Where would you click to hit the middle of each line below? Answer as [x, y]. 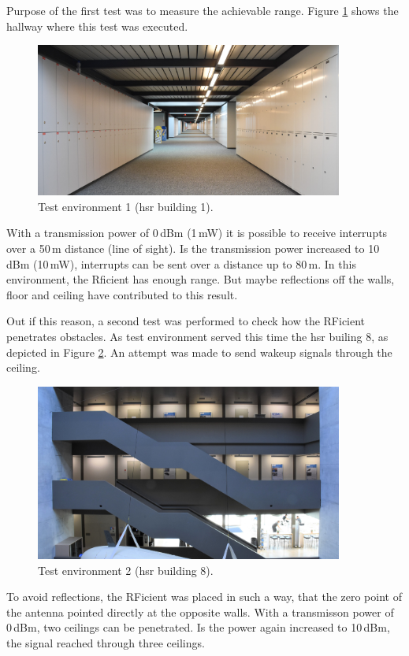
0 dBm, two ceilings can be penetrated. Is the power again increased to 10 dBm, [198, 627]
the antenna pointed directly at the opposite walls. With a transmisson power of [200, 612]
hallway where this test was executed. [97, 26]
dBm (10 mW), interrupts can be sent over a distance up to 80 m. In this [181, 263]
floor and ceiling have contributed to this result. [122, 294]
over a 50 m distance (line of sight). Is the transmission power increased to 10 [193, 248]
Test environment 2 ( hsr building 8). [126, 570]
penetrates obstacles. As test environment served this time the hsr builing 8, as [197, 336]
